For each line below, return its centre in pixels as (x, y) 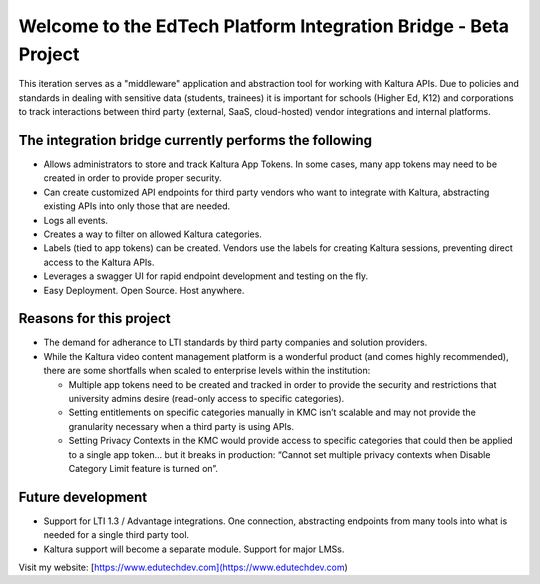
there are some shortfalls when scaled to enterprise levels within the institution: (207, 371)
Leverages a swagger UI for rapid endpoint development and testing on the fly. (206, 276)
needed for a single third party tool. (116, 535)
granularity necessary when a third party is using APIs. (181, 426)
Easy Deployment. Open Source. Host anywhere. (144, 290)
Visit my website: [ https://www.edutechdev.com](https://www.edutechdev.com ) (183, 567)
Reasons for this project (94, 318)
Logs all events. (76, 220)
